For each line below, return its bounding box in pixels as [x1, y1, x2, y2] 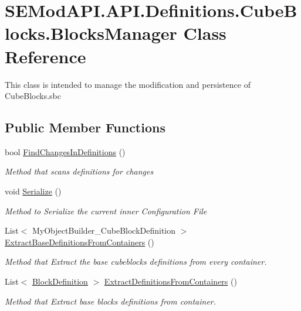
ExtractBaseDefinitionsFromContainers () [5, 235, 154, 248]
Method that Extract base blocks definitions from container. [5, 295, 217, 307]
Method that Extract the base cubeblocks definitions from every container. [5, 255, 267, 268]
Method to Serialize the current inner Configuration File [5, 204, 207, 217]
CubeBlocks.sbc [5, 90, 62, 102]
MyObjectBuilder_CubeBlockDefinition [32, 224, 176, 237]
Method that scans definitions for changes [5, 165, 154, 177]
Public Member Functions [5, 118, 165, 136]
